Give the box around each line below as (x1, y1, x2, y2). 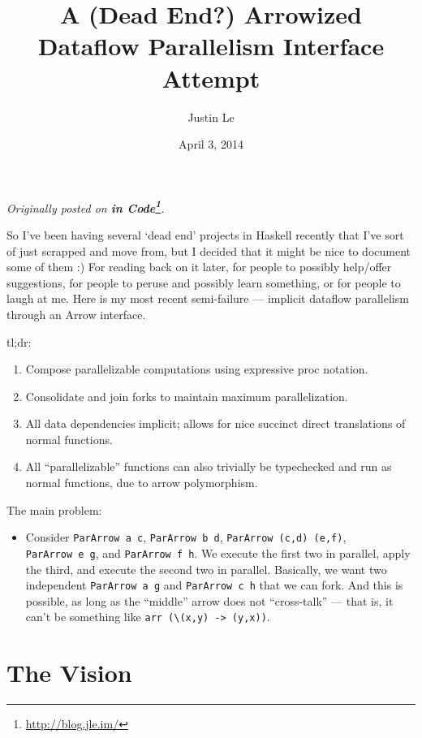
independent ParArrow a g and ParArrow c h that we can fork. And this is (25, 576, 403, 593)
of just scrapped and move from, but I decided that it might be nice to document (6, 242, 411, 259)
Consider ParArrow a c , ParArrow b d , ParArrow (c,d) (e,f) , (25, 529, 347, 546)
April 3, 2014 (179, 136, 243, 153)
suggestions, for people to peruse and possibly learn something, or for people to (6, 274, 401, 291)
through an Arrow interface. (6, 305, 146, 322)
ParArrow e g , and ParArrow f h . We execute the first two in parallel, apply (25, 544, 411, 561)
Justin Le (187, 108, 235, 125)
